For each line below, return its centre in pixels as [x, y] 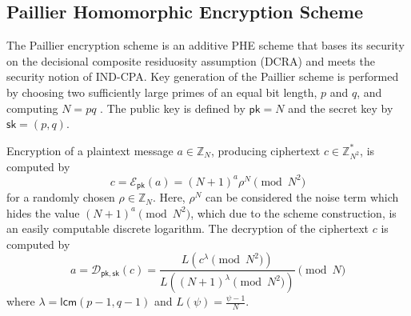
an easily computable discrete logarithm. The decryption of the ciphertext [188, 228]
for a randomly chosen [61, 197]
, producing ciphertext [266, 150]
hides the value [43, 212]
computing [32, 108]
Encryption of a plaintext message [90, 150]
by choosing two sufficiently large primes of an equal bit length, [162, 92]
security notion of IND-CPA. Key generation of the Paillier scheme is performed [203, 76]
